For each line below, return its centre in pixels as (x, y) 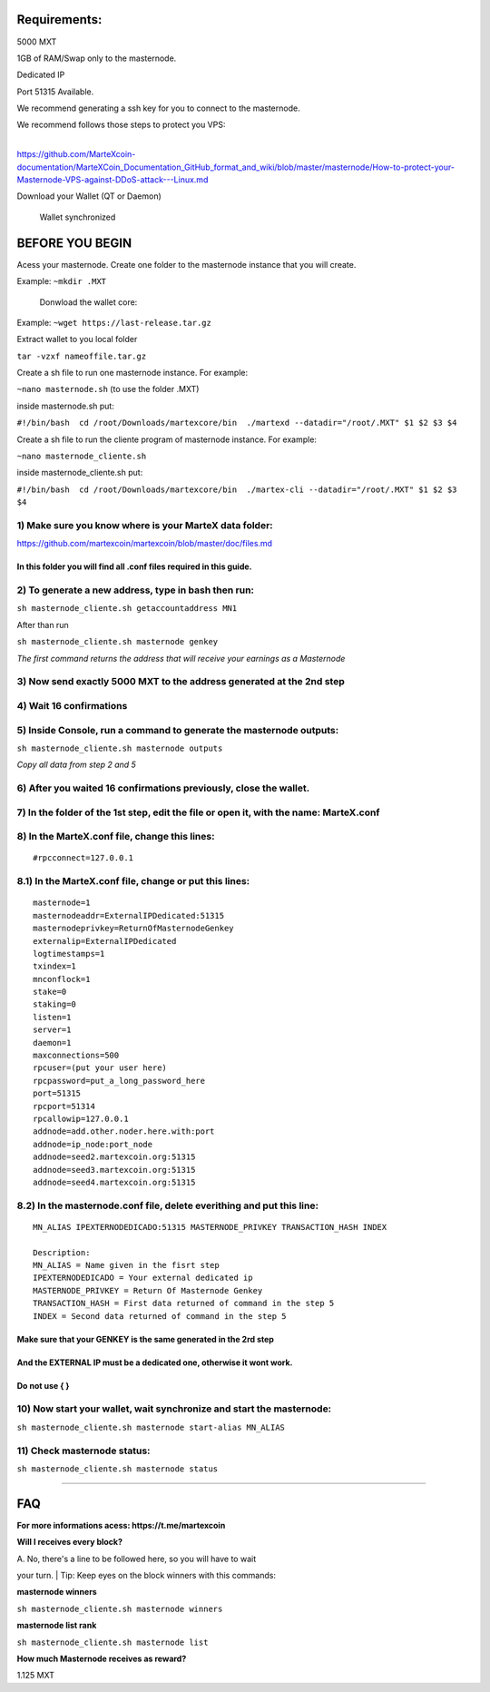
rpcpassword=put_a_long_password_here (119, 1081)
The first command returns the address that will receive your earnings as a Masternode (181, 658)
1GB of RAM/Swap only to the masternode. (97, 58)
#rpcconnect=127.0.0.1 (83, 858)
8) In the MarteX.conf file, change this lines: (116, 837)
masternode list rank (57, 1626)
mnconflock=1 (62, 979)
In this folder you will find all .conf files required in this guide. (134, 566)
